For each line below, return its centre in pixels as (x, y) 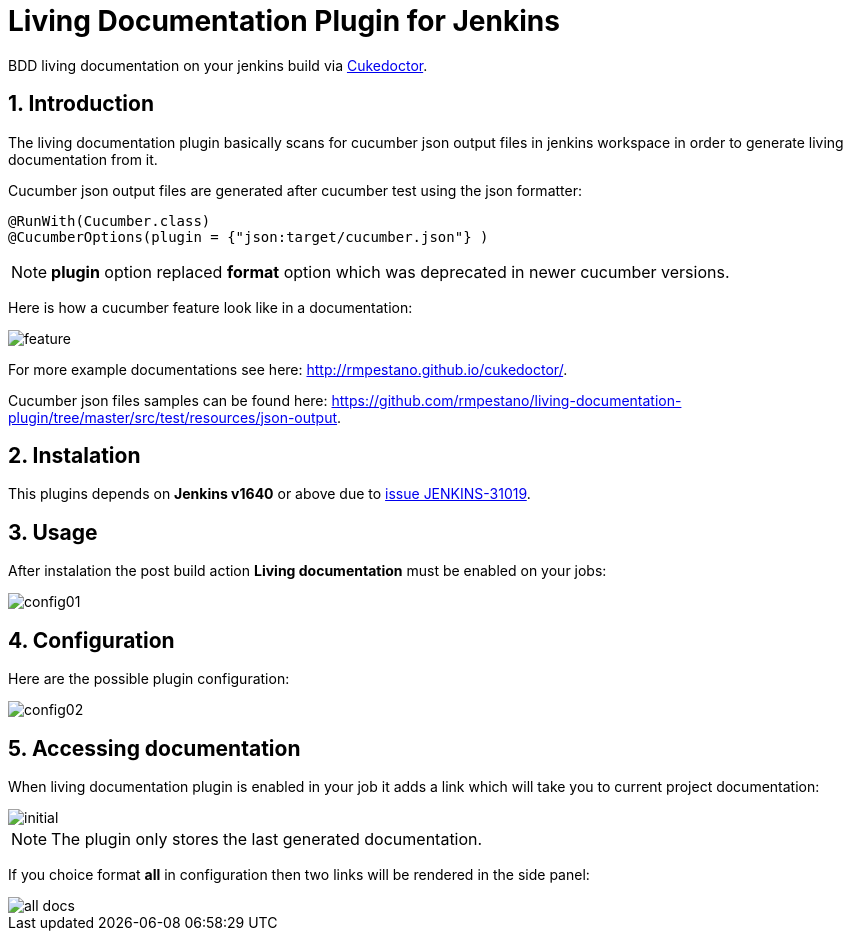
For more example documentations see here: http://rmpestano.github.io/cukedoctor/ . (288, 369)
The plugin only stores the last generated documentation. (267, 838)
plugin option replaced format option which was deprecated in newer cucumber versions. (390, 271)
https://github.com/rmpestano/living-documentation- (506, 400)
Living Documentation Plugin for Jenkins (284, 21)
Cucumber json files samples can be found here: (168, 400)
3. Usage (53, 532)
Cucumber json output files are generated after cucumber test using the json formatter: (295, 190)
